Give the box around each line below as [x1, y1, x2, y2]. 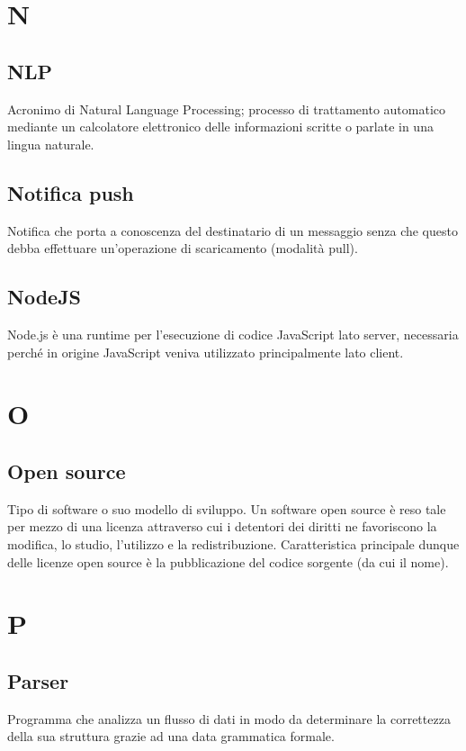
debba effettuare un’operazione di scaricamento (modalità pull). [7, 239, 358, 258]
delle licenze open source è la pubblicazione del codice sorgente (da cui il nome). [7, 552, 449, 571]
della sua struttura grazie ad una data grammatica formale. [7, 727, 335, 746]
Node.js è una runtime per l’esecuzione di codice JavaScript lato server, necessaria [7, 324, 459, 343]
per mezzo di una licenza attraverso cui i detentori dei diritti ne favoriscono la [7, 517, 437, 536]
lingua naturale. [7, 134, 94, 153]
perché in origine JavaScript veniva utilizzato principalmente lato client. [7, 342, 404, 361]
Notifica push [7, 178, 134, 206]
